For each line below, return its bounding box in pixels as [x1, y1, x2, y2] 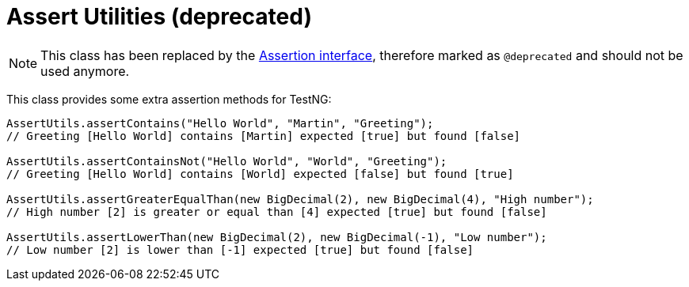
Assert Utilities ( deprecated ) [6, 3, 312, 30]
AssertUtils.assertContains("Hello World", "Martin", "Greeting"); [6, 116, 434, 130]
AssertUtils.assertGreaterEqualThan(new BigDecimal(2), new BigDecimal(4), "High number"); [6, 192, 594, 206]
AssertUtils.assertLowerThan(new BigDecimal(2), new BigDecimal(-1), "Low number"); [6, 230, 547, 244]
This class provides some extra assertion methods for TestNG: [6, 92, 332, 106]
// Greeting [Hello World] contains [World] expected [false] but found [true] [6, 167, 514, 180]
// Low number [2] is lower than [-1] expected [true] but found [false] [6, 243, 474, 256]
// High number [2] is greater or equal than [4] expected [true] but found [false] [6, 205, 547, 218]
